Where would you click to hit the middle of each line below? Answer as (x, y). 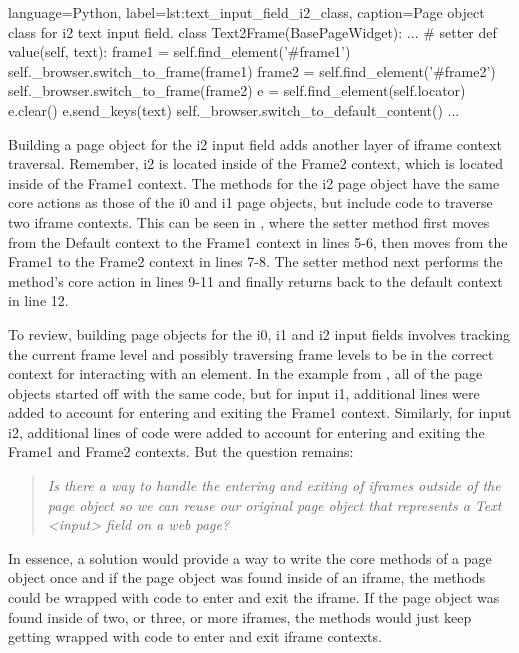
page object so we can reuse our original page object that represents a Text (274, 504)
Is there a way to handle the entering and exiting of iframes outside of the (274, 485)
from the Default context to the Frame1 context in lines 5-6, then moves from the (258, 241)
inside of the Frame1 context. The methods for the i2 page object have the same (254, 182)
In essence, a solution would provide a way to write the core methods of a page (250, 557)
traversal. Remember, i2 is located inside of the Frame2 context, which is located (256, 163)
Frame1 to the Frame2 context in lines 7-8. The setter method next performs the (255, 261)
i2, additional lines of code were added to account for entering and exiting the (246, 431)
